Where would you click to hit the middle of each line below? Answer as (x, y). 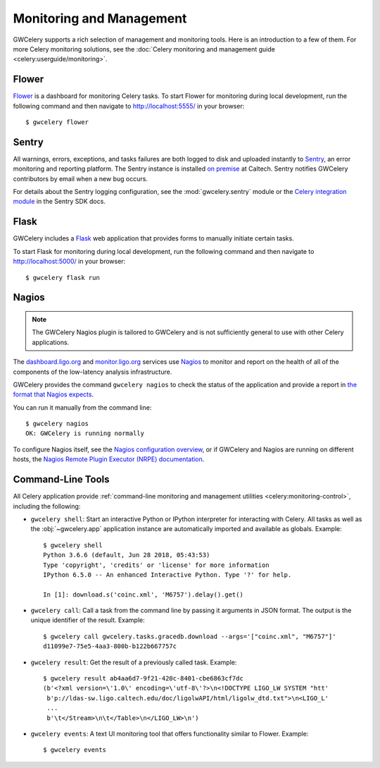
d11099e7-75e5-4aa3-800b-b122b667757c (110, 646)
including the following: (47, 506)
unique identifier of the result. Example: (88, 620)
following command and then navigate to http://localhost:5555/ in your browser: (129, 106)
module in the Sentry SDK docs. (59, 202)
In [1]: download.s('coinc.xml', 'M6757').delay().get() (144, 595)
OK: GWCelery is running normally (85, 433)
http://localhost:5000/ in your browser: (69, 262)
